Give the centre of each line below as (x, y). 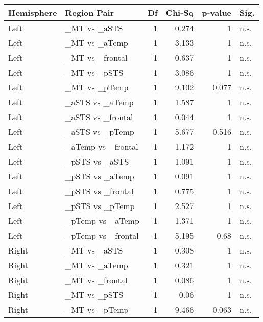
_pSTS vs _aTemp (100, 176)
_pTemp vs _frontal (102, 235)
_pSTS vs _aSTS (97, 161)
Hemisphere (33, 13)
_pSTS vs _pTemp (100, 206)
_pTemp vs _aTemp (102, 221)
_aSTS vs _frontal (99, 117)
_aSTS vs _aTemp (99, 102)
